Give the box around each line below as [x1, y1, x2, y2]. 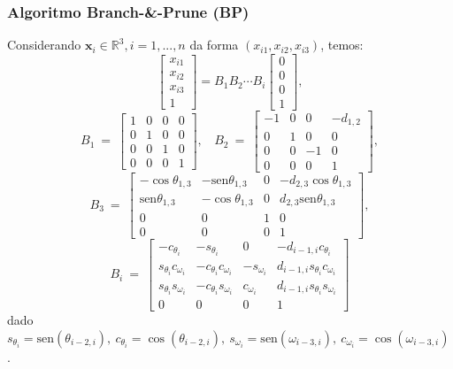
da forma [189, 35, 239, 54]
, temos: [320, 35, 364, 54]
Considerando [7, 35, 81, 54]
